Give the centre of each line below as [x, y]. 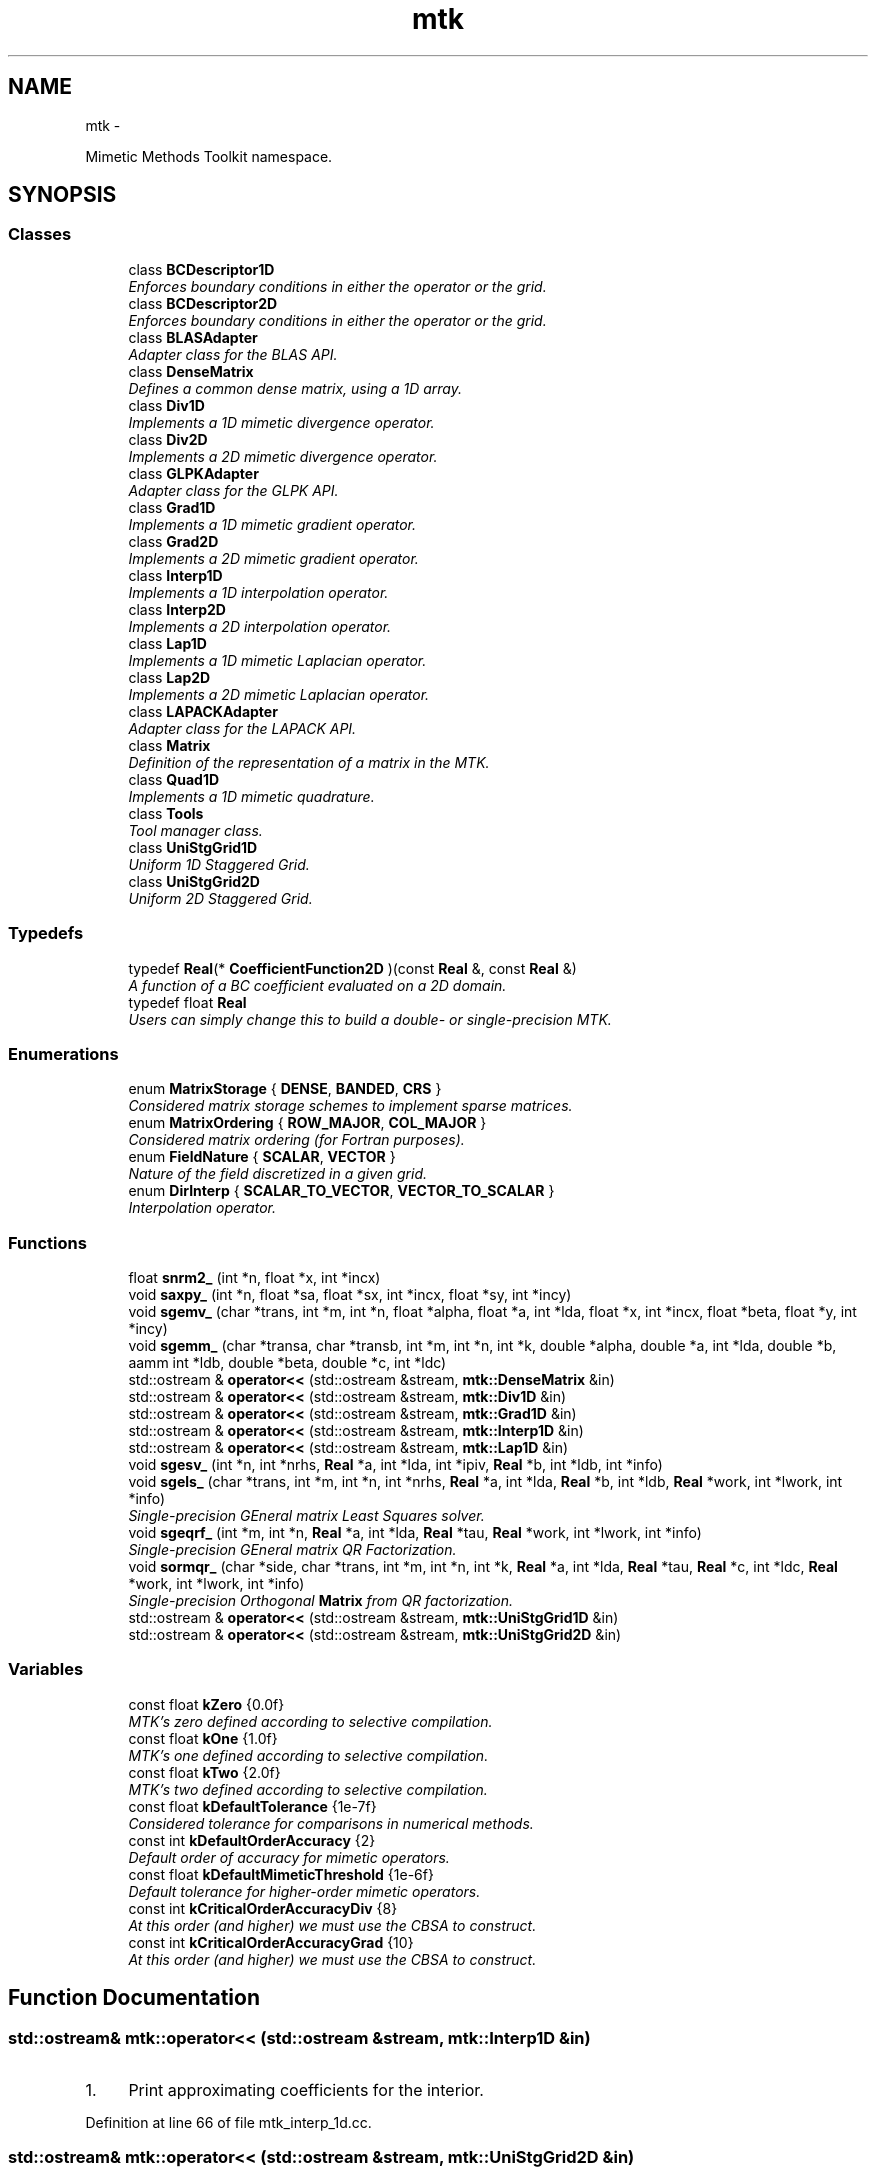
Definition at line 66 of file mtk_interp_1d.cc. [228, 2123]
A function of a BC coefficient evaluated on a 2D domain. [317, 985]
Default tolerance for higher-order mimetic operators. [304, 1891]
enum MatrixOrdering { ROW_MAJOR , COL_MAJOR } [307, 1123]
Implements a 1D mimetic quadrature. [251, 796]
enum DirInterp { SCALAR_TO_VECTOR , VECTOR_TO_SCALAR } [341, 1191]
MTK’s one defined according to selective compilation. [308, 1755]
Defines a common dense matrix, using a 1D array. [295, 388]
